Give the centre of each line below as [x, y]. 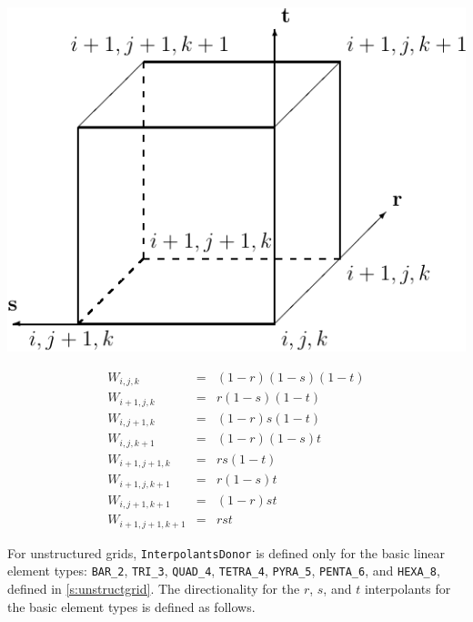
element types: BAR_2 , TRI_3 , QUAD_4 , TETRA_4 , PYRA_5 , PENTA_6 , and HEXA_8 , [224, 571]
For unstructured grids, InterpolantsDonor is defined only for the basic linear [226, 552]
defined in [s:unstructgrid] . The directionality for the [154, 589]
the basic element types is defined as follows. [131, 606]
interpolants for [408, 589]
